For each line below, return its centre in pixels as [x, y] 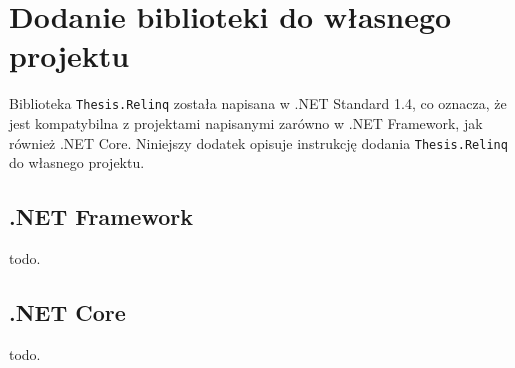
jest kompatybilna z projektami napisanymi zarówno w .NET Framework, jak [246, 122]
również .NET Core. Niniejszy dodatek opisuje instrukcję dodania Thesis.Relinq [258, 142]
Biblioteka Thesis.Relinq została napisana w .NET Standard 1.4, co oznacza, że [258, 103]
